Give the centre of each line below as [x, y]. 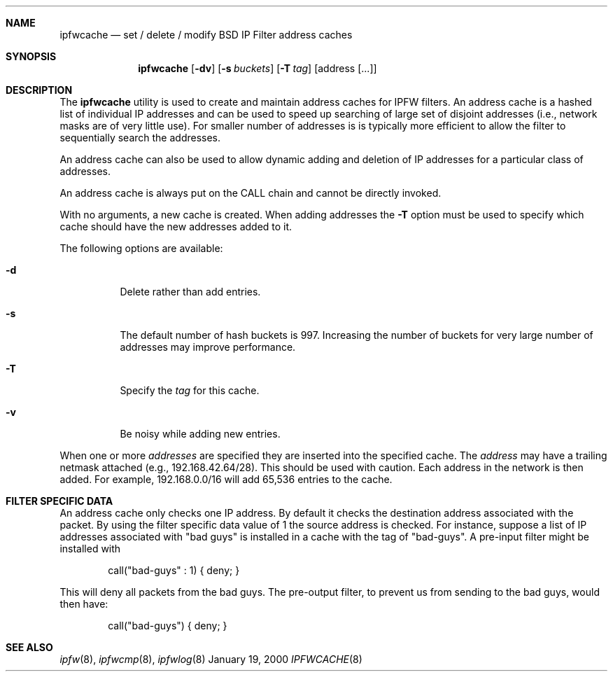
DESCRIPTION [39, 90]
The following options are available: [141, 248]
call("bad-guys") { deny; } [168, 626]
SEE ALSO [29, 647]
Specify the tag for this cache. [190, 390]
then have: [84, 604]
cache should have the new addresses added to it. [176, 226]
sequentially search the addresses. [140, 138]
